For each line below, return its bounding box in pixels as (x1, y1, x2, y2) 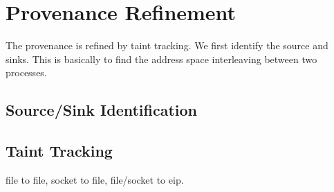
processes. (6, 65, 47, 80)
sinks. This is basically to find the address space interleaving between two (6, 51, 317, 66)
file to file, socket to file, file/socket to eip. (6, 172, 184, 186)
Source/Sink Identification (6, 99, 198, 121)
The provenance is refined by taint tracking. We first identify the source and (6, 38, 328, 53)
